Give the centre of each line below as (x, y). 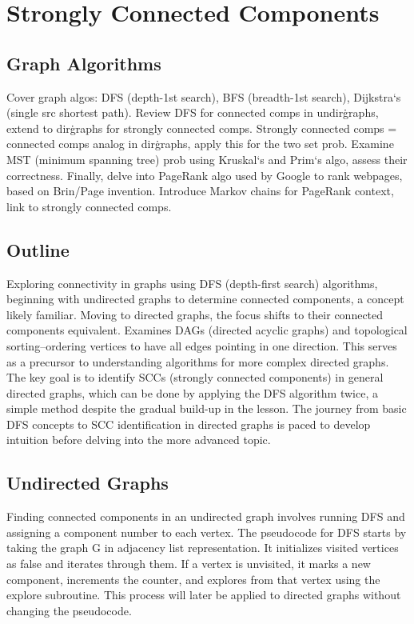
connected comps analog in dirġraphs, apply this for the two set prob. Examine (200, 144)
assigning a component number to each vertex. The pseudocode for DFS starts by (207, 532)
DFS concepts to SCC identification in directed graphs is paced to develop (189, 424)
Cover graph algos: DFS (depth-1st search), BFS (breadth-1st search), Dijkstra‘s (204, 96)
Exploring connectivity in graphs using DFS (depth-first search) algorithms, (192, 283)
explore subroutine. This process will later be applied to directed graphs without (204, 595)
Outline (38, 249)
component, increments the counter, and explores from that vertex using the (193, 579)
